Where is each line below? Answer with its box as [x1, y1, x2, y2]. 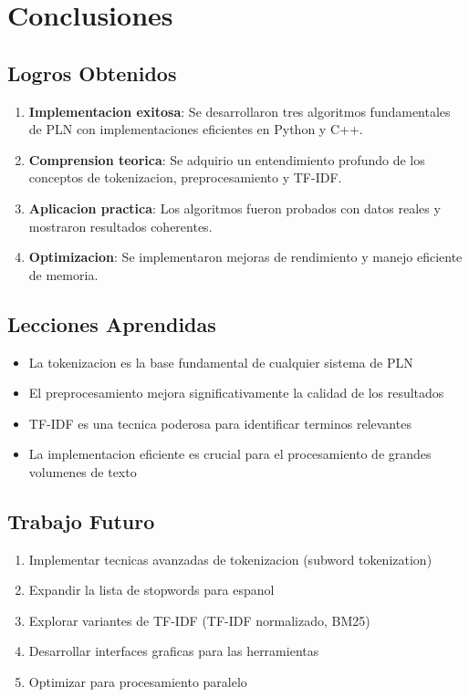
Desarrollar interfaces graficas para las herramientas [28, 641, 319, 661]
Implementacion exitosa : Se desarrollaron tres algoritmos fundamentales [28, 101, 451, 120]
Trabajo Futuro [7, 506, 155, 535]
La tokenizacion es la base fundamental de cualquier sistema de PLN [28, 352, 413, 371]
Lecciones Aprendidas [7, 309, 216, 338]
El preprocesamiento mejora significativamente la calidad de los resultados [28, 383, 444, 402]
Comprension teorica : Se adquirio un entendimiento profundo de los [28, 150, 425, 169]
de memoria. [28, 265, 99, 284]
